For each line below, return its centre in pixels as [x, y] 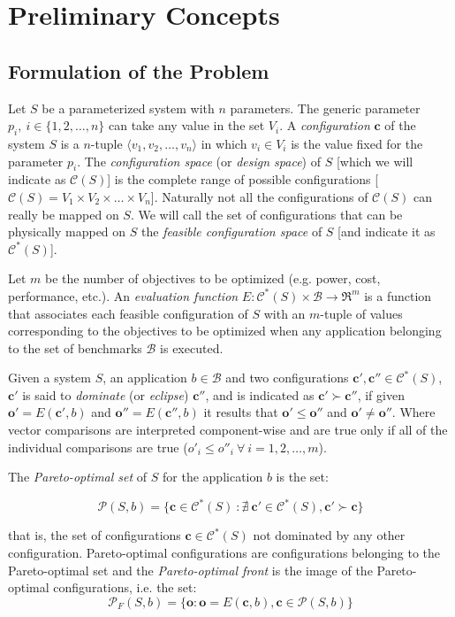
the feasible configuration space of [232, 231]
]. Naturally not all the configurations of [259, 196]
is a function [398, 295]
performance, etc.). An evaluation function [123, 295]
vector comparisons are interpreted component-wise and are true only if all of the [228, 430]
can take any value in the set [186, 125]
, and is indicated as [260, 394]
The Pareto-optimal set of [78, 477]
